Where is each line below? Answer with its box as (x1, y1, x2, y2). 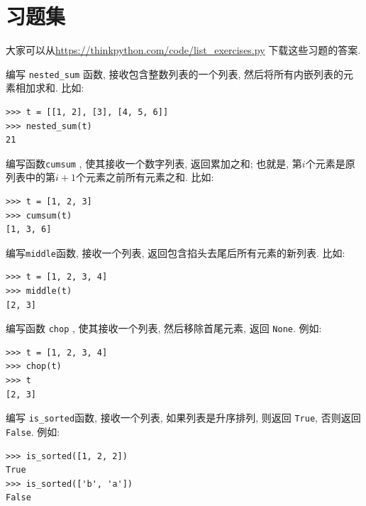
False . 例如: (6, 424, 60, 439)
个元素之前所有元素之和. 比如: (75, 170, 214, 185)
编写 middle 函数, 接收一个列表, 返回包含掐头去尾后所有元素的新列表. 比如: (6, 245, 345, 260)
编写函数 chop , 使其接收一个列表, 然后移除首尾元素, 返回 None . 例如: (6, 321, 322, 336)
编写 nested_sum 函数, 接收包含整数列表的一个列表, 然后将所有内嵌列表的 (6, 66, 344, 81)
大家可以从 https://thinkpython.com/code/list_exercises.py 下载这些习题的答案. (6, 43, 361, 57)
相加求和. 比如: (15, 80, 84, 95)
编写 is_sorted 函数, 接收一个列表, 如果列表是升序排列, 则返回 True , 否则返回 (6, 410, 361, 425)
